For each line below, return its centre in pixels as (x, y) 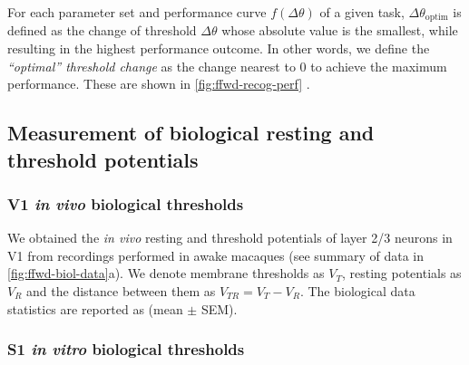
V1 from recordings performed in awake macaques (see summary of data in (216, 255)
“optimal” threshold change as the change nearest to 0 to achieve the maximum (227, 66)
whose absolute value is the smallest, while (340, 30)
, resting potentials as (401, 273)
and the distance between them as (121, 291)
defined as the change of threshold (102, 30)
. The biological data (357, 291)
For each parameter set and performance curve (137, 12)
